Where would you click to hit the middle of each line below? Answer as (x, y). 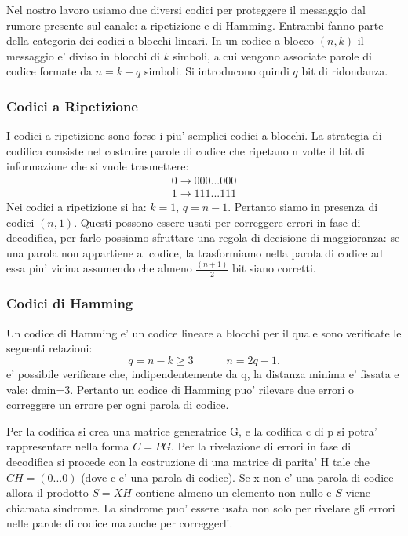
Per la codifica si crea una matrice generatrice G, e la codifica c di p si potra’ (192, 430)
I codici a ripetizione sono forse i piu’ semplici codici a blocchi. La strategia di (194, 135)
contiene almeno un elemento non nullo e (233, 492)
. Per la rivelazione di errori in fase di (261, 446)
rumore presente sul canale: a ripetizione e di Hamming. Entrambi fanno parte (195, 25)
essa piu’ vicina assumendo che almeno (99, 268)
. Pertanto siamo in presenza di (303, 207)
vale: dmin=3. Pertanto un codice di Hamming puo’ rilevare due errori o (180, 389)
